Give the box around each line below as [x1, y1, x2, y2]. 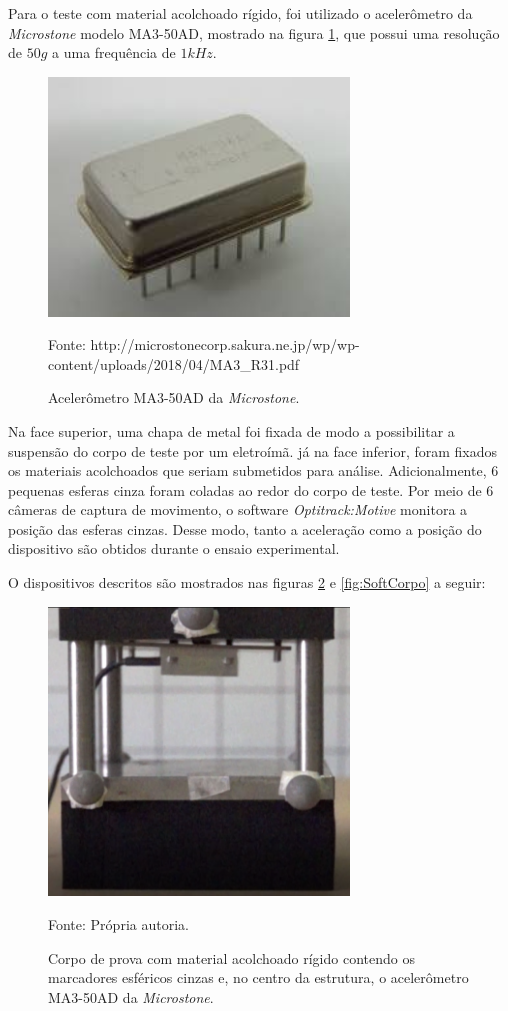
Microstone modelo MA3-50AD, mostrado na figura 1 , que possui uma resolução [8, 22, 500, 43]
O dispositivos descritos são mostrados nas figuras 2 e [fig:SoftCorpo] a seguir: [8, 572, 486, 593]
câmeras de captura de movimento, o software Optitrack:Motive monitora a [8, 499, 468, 520]
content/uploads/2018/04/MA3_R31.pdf [48, 353, 300, 374]
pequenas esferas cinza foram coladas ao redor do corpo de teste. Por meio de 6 [8, 479, 494, 500]
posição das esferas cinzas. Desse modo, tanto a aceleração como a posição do [8, 518, 482, 539]
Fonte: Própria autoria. [48, 914, 189, 934]
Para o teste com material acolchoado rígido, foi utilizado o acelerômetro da [8, 3, 473, 23]
